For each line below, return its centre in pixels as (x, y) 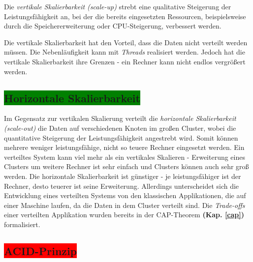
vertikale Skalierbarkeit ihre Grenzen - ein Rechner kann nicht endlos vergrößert (125, 61)
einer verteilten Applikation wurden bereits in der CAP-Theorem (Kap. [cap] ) (124, 215)
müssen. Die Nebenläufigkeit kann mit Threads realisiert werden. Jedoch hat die (125, 52)
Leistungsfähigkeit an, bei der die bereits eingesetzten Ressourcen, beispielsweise (125, 16)
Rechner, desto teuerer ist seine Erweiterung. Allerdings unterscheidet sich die (122, 186)
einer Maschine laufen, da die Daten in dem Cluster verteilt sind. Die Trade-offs (125, 205)
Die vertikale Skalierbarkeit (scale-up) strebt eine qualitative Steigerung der (118, 6)
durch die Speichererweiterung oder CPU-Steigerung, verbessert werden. (113, 26)
